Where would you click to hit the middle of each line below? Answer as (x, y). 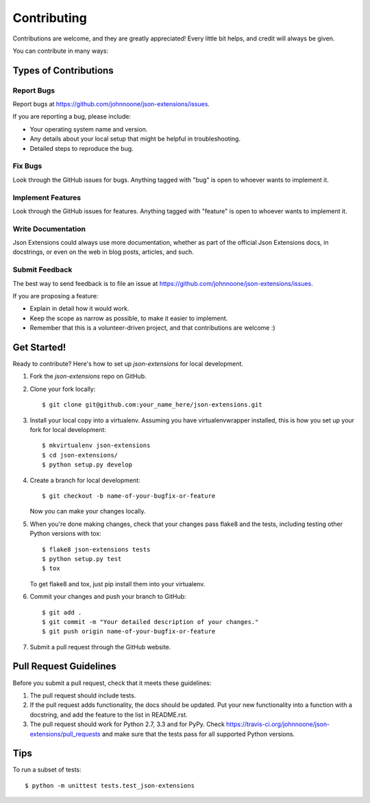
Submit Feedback (42, 269)
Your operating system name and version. (89, 129)
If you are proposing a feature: (56, 296)
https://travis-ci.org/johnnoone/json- (278, 724)
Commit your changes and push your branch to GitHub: (108, 597)
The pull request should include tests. (83, 695)
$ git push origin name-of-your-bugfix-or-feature (129, 632)
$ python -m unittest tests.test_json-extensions (110, 786)
